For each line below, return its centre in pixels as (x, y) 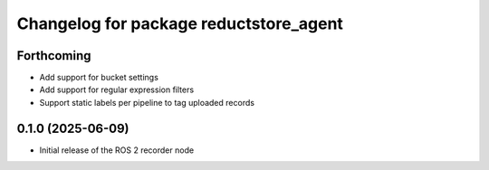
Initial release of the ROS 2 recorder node (117, 150)
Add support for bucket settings (99, 78)
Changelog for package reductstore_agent (180, 24)
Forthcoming (54, 56)
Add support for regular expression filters (117, 90)
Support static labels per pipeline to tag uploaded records (147, 102)
